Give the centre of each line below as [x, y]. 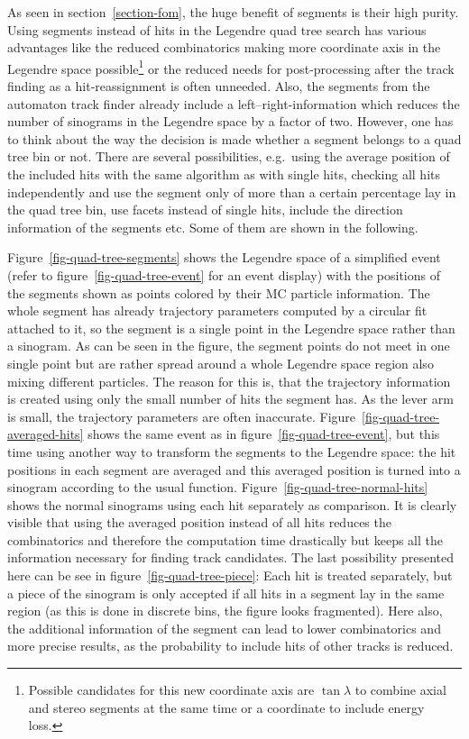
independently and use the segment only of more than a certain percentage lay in [232, 192]
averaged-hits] [46, 434]
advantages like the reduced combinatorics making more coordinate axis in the [224, 47]
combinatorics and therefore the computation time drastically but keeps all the [225, 539]
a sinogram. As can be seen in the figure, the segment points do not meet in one [229, 346]
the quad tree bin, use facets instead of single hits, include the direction [205, 210]
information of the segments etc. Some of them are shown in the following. [213, 227]
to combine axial [400, 690]
